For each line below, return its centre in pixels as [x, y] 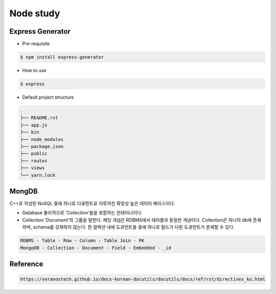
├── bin [30, 132]
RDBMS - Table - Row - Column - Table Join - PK [82, 241]
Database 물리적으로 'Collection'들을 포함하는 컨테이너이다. [82, 213]
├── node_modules [42, 139]
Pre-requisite [36, 44]
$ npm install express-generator [62, 57]
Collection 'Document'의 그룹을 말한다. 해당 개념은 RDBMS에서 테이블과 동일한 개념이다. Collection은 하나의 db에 [137, 220]
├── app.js [34, 125]
